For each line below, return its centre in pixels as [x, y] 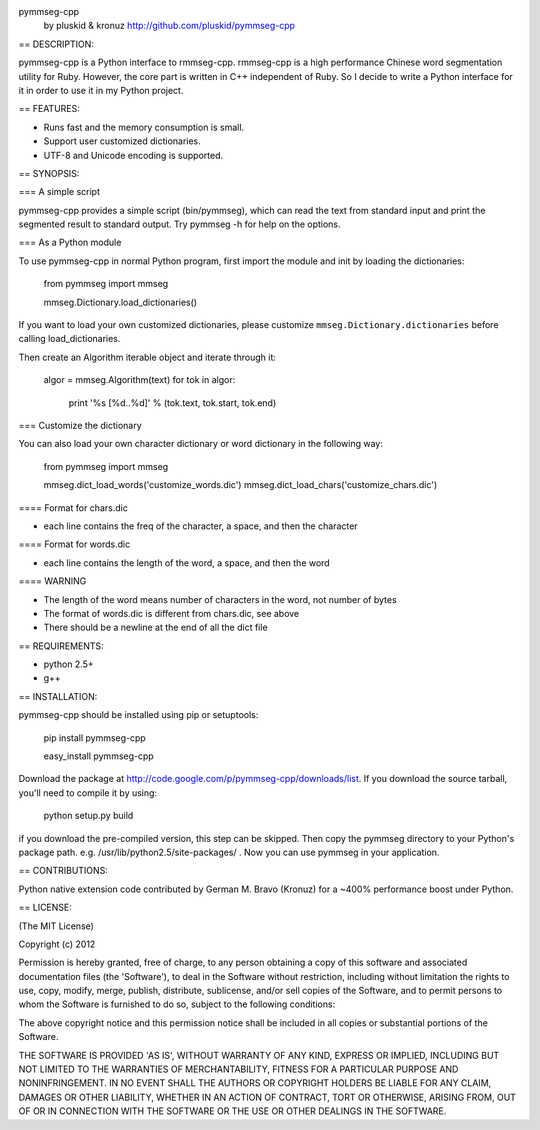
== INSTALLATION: [58, 696]
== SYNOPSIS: [49, 173]
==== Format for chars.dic [73, 507]
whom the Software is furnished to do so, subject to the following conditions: [177, 1004]
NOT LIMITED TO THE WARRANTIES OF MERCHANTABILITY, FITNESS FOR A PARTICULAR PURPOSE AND [238, 1069]
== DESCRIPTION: [56, 44]
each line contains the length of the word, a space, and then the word [186, 562]
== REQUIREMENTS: [61, 646]
